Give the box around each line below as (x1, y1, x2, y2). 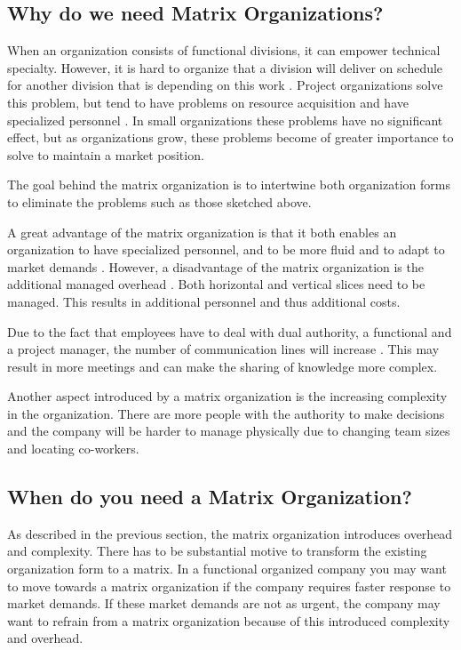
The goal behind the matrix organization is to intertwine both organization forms (7, 175, 450, 194)
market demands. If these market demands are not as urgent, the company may (7, 594, 441, 613)
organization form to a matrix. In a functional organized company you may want (7, 559, 447, 578)
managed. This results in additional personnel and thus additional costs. (7, 292, 401, 310)
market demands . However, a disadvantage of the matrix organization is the (7, 257, 424, 276)
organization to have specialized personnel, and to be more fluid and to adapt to (7, 240, 445, 259)
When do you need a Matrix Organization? (7, 483, 412, 510)
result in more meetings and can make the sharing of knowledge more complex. (7, 357, 438, 375)
